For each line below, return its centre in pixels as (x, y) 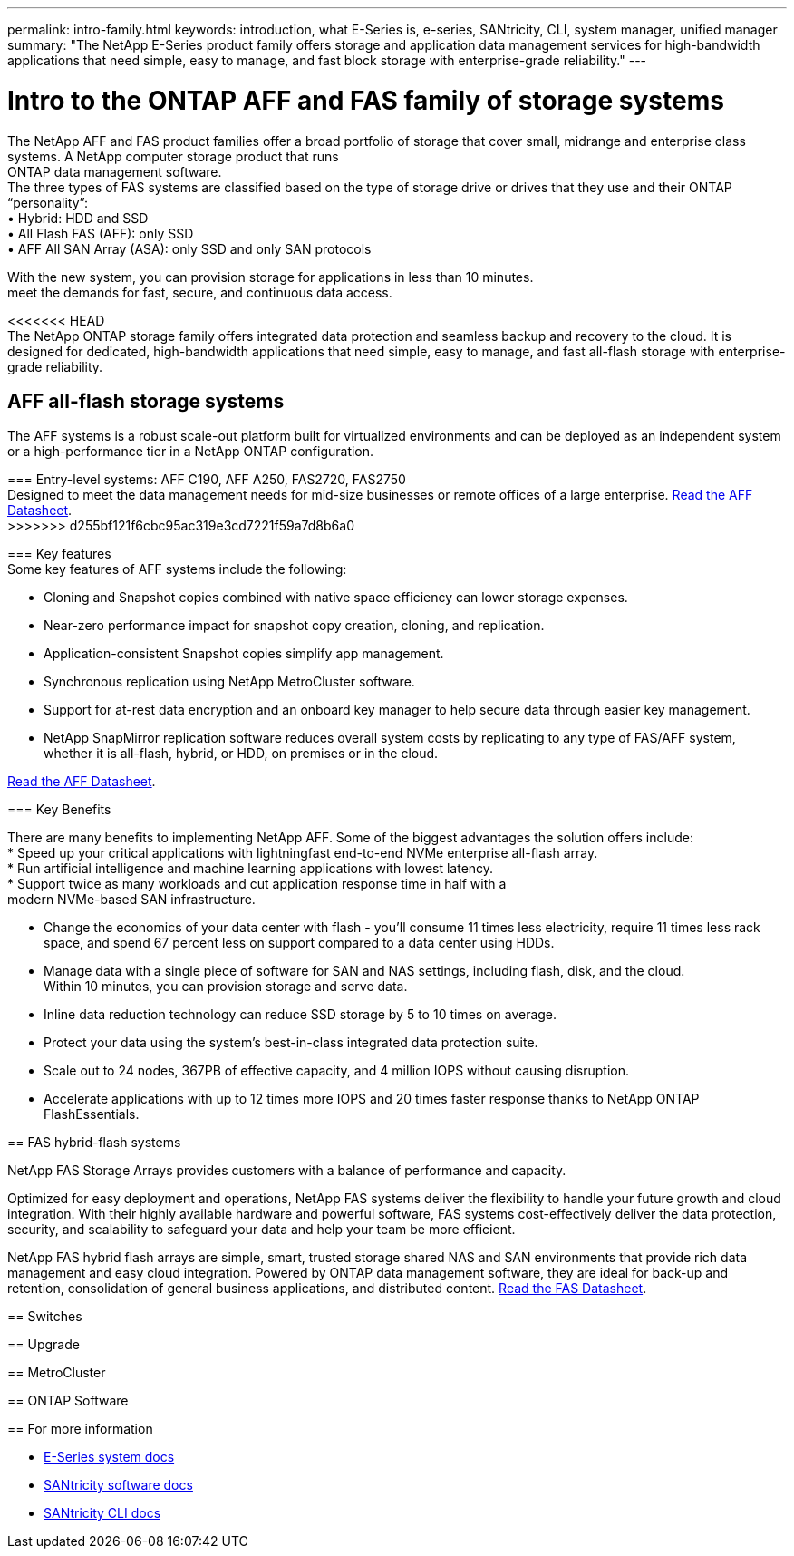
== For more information (80, 1429)
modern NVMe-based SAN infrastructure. (131, 900)
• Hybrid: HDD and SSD (78, 218)
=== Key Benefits (59, 810)
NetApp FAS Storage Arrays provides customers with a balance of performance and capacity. (287, 1171)
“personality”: (48, 202)
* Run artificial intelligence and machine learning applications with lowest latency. (251, 869)
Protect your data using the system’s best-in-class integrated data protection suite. (291, 1043)
